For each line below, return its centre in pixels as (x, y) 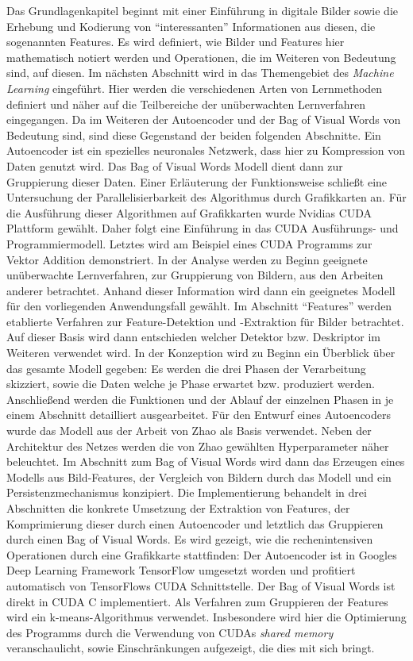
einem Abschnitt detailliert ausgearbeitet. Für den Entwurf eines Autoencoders (199, 415)
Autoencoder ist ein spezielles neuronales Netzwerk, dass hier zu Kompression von (206, 150)
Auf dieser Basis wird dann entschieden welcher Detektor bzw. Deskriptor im (193, 337)
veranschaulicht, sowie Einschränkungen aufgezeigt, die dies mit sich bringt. (191, 648)
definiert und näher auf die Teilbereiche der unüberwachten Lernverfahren (186, 104)
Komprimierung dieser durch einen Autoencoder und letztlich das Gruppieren (195, 523)
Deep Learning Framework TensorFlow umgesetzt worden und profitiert (181, 570)
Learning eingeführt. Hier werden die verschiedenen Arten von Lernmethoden (195, 88)
